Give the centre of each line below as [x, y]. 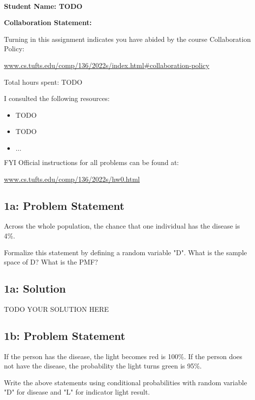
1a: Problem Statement [64, 205]
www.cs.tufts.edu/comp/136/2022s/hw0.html [72, 179]
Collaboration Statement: [48, 22]
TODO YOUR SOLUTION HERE [57, 309]
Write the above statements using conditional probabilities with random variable [126, 382]
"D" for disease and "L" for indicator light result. [77, 392]
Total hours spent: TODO [43, 82]
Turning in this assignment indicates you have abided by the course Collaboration [127, 39]
